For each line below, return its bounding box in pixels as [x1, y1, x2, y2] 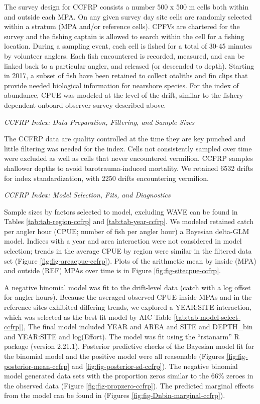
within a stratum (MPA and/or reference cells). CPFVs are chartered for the [4, 21, 240, 32]
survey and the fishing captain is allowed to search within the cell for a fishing [4, 31, 244, 41]
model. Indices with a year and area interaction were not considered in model [4, 236, 242, 246]
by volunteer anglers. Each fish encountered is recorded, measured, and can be [4, 50, 245, 61]
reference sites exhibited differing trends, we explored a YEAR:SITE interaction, [4, 302, 251, 312]
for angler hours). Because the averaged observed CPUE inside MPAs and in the [4, 292, 252, 302]
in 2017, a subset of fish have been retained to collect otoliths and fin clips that [4, 70, 248, 81]
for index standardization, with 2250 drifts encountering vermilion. [4, 172, 209, 183]
